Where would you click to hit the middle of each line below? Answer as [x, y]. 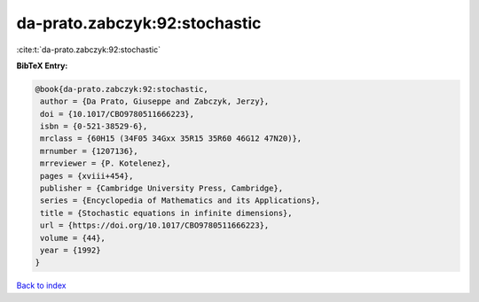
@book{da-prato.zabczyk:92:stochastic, [122, 89]
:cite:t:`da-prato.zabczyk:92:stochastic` [89, 50]
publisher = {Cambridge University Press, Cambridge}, [162, 189]
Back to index [41, 286]
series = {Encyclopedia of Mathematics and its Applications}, [181, 201]
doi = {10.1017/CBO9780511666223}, [118, 114]
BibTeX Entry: [42, 66]
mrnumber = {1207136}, [90, 151]
